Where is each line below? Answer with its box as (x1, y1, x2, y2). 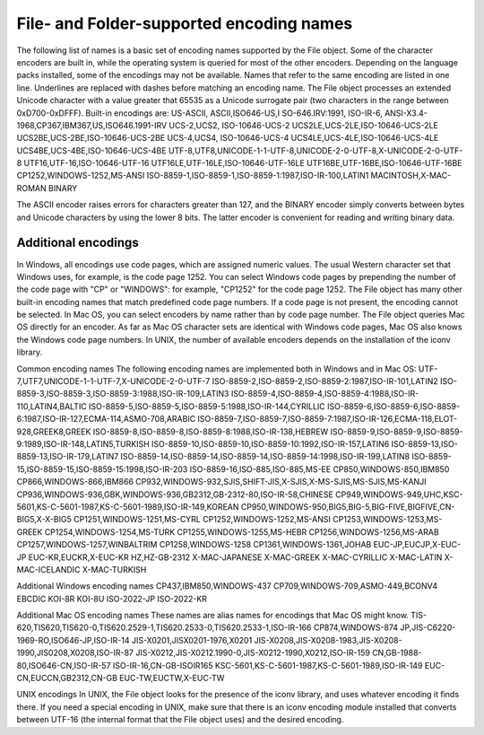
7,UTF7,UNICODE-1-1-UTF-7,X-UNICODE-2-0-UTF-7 (16, 376, 211, 387)
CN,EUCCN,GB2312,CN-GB (16, 673, 118, 684)
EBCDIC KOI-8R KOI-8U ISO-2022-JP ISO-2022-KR (16, 593, 208, 604)
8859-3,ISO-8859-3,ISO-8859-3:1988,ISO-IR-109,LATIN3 (16, 389, 229, 399)
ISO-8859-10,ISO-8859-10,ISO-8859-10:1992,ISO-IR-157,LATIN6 (151, 439, 390, 449)
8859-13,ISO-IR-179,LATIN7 (16, 451, 119, 462)
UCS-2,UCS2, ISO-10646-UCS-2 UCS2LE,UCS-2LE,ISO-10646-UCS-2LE (169, 119, 438, 130)
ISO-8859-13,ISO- (391, 439, 459, 449)
